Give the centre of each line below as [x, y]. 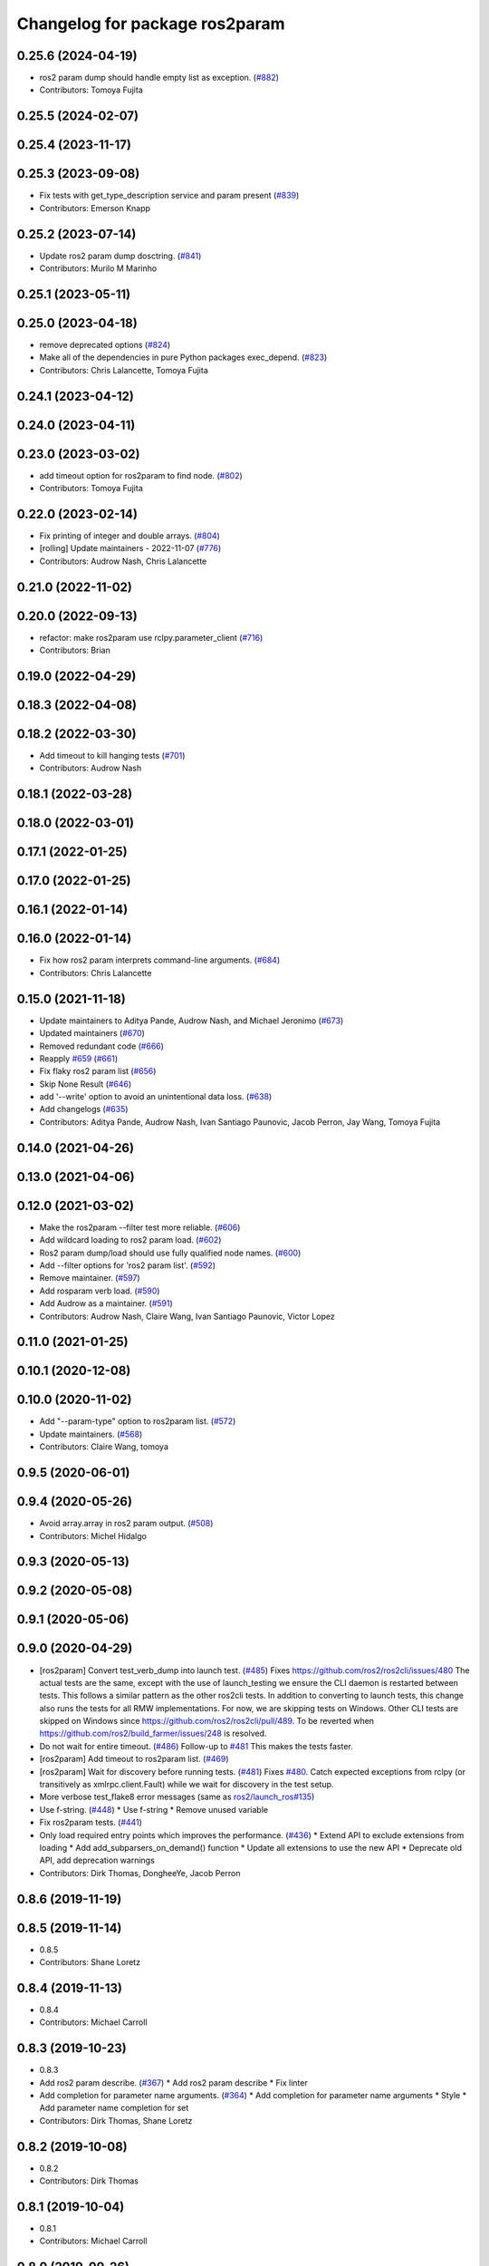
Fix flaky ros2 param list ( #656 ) [98, 1071]
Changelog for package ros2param [151, 24]
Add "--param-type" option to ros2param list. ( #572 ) [138, 1421]
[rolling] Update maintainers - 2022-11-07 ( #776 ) [130, 548]
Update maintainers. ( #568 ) [91, 1434]
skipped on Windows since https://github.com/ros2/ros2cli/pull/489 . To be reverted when [207, 1721]
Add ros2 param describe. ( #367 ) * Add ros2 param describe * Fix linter [173, 2082]
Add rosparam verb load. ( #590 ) [100, 1291]
